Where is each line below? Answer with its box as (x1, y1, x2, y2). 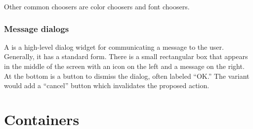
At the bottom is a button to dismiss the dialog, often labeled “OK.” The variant (4, 70, 250, 81)
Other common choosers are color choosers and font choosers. (4, 1, 190, 11)
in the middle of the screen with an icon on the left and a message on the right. (4, 61, 245, 71)
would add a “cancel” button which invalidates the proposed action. (4, 80, 210, 91)
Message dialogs (4, 22, 69, 34)
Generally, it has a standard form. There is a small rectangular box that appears (4, 51, 248, 62)
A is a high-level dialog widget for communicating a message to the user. (4, 41, 224, 52)
